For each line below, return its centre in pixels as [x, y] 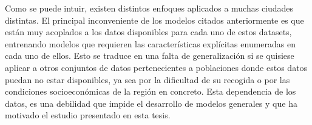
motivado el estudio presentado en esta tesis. [88, 115]
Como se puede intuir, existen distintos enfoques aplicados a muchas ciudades [149, 8]
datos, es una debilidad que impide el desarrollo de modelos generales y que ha [151, 103]
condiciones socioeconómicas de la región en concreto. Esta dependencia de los [151, 91]
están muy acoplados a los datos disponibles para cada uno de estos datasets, [148, 32]
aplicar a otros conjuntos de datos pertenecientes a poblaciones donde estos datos [156, 67]
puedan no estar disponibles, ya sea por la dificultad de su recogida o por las [148, 79]
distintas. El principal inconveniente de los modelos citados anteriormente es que [154, 20]
